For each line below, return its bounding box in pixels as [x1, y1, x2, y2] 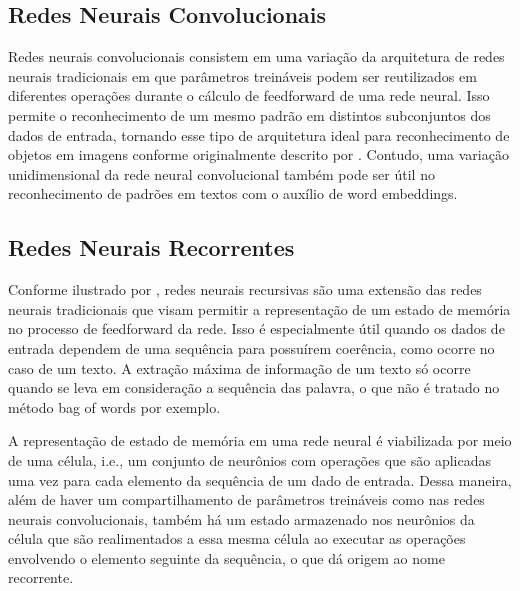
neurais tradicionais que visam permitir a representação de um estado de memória [8, 298, 511, 319]
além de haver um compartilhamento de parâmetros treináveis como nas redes [8, 489, 485, 510]
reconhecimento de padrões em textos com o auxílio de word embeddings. [8, 183, 458, 204]
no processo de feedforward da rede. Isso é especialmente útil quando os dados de [8, 318, 505, 339]
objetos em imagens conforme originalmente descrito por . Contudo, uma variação [8, 144, 509, 165]
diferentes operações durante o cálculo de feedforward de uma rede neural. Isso [8, 85, 490, 106]
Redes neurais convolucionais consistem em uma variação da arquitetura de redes [8, 46, 505, 67]
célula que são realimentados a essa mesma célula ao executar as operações [8, 528, 466, 549]
